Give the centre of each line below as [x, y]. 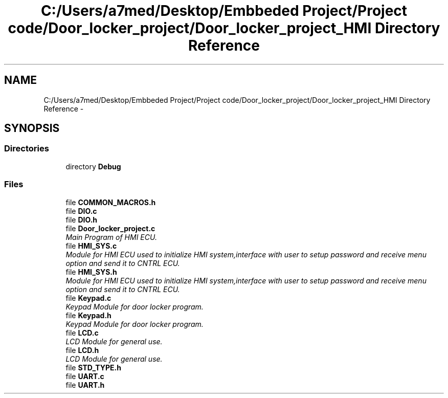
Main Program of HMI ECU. [111, 237]
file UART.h [85, 385]
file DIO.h [82, 219]
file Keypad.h [88, 315]
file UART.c [85, 376]
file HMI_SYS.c [91, 246]
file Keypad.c [88, 298]
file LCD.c [82, 333]
